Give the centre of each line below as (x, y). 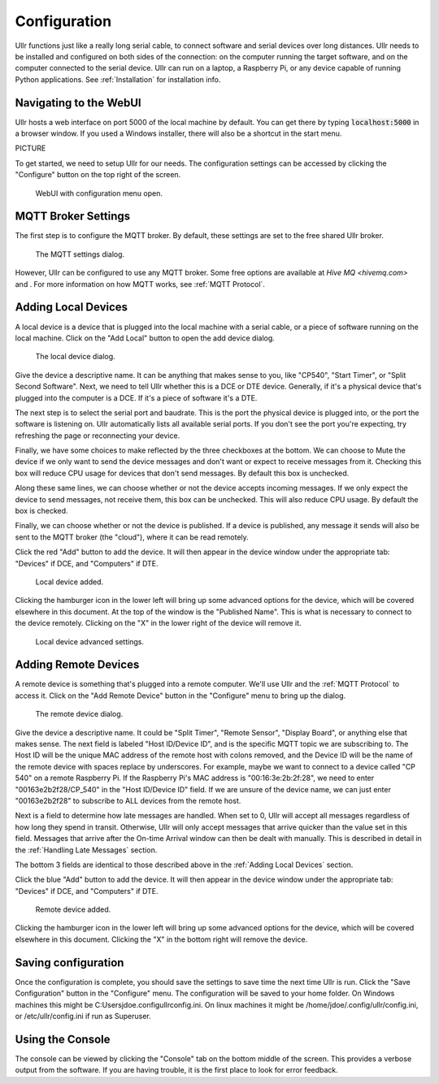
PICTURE (30, 148)
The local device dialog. (75, 357)
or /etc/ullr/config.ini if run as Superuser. (83, 1016)
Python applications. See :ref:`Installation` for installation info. (118, 79)
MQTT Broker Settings (72, 217)
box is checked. (41, 511)
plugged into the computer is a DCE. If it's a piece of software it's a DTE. (136, 397)
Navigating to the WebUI (78, 103)
